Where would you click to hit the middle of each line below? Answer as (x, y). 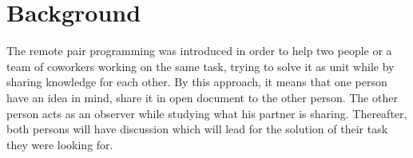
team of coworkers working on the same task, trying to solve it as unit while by (201, 66)
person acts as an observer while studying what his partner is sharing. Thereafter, (207, 113)
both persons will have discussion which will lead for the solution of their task (197, 129)
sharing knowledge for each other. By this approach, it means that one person (197, 82)
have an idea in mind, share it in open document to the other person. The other (202, 97)
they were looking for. (60, 144)
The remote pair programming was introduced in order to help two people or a (199, 51)
